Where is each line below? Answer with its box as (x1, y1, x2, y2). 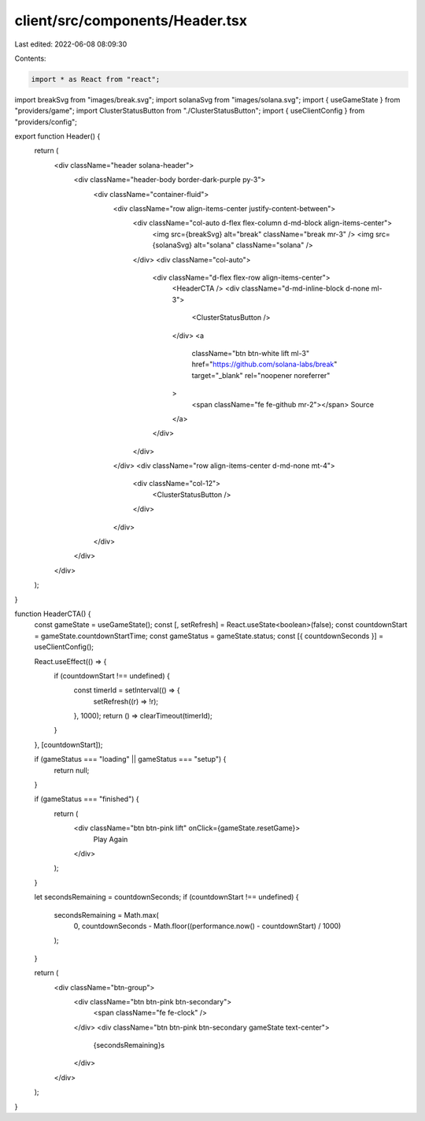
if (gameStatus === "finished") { (34, 794, 139, 804)
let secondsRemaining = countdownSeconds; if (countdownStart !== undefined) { (34, 893, 299, 902)
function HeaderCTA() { (14, 609, 91, 618)
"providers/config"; (14, 117, 78, 126)
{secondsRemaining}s (93, 1041, 165, 1050)
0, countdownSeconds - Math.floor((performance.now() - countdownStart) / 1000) (73, 921, 342, 930)
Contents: (14, 54, 46, 63)
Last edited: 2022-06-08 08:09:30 (14, 39, 128, 49)
